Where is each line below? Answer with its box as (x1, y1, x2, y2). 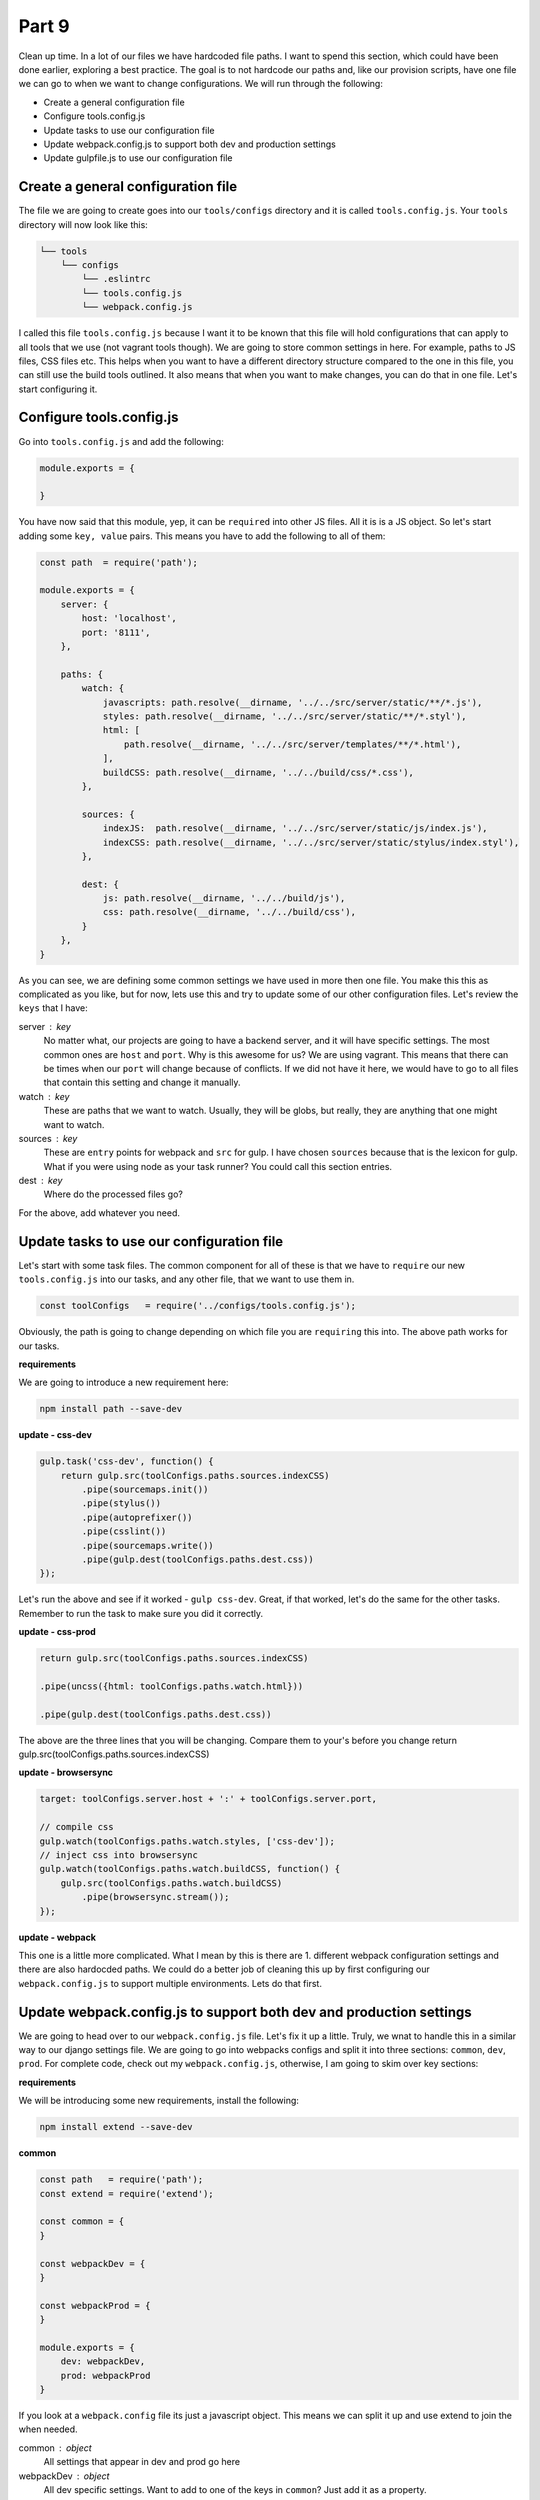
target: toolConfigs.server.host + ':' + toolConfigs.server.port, (39, 1793, 378, 1805)
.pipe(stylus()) (81, 1498, 162, 1509)
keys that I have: (18, 1002, 89, 1014)
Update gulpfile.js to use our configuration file (43, 152, 234, 164)
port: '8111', (81, 626, 151, 638)
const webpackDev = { (39, 2258, 146, 2269)
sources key (18, 1132, 78, 1144)
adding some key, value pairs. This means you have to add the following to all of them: (18, 530, 386, 542)
